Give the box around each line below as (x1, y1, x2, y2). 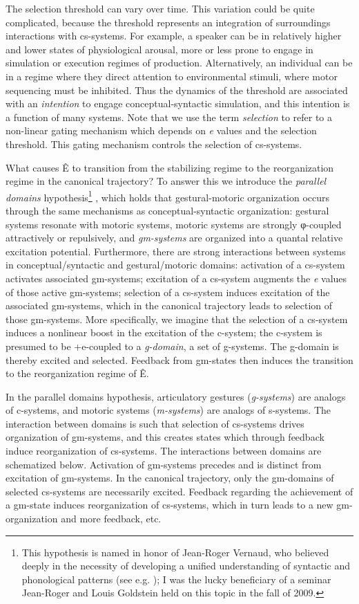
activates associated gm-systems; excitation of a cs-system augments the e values (6, 271, 347, 285)
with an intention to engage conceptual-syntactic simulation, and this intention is (6, 96, 350, 111)
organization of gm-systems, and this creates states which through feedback (6, 430, 324, 444)
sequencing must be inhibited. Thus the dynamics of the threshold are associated (6, 82, 348, 97)
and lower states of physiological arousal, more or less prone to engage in (6, 42, 313, 56)
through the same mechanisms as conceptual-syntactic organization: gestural (6, 203, 329, 217)
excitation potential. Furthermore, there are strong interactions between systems (6, 244, 346, 258)
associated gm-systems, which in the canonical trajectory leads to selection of (6, 298, 333, 313)
